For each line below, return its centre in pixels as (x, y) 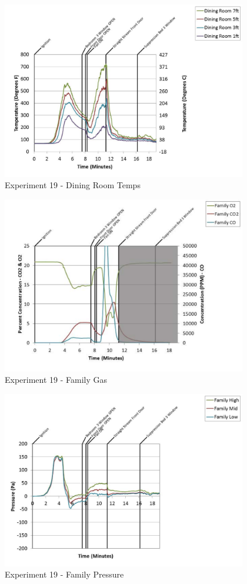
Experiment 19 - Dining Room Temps (73, 185)
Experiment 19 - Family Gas (56, 380)
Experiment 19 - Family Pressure (64, 574)
